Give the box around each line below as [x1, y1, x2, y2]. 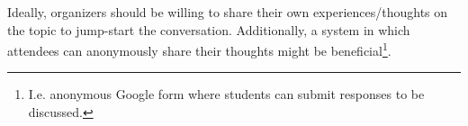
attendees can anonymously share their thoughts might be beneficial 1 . [7, 39, 391, 59]
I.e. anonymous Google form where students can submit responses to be [28, 85, 425, 103]
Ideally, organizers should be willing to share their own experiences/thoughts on [7, 3, 448, 21]
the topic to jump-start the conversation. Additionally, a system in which [7, 20, 410, 39]
